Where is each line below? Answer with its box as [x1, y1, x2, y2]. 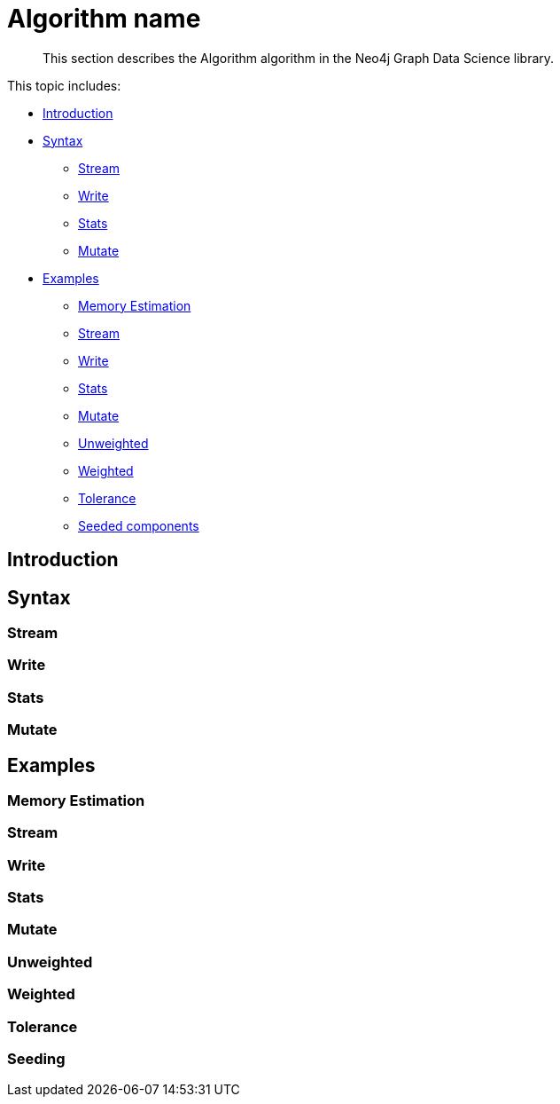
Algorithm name [7, 4, 201, 34]
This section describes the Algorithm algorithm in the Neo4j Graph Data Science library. [43, 50, 555, 66]
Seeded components [78, 517, 199, 533]
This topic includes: [7, 77, 121, 93]
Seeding [7, 1049, 66, 1068]
